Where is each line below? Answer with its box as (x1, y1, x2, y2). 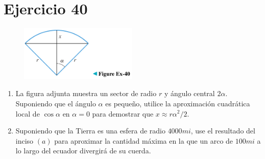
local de (15, 108, 40, 119)
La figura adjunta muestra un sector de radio (15, 88, 157, 99)
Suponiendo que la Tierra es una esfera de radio (15, 125, 165, 136)
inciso (15, 135, 34, 146)
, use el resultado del (190, 125, 255, 136)
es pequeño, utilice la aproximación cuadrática (105, 98, 250, 108)
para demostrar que (92, 108, 154, 119)
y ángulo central (164, 88, 215, 99)
